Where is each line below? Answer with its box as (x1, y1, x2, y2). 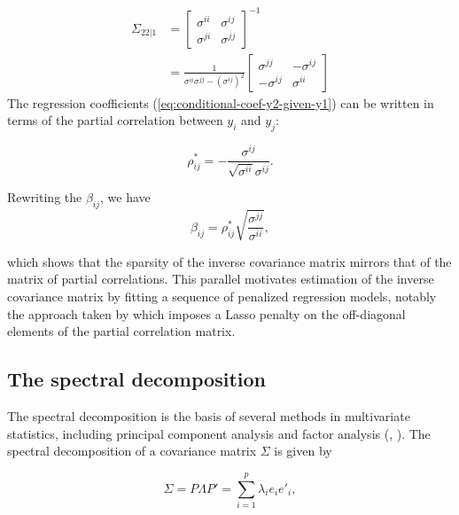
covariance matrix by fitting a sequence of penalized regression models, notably (7, 287, 437, 306)
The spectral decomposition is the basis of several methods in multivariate (7, 407, 410, 425)
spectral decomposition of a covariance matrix (7, 441, 257, 460)
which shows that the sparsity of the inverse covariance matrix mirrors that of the (7, 252, 452, 270)
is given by (274, 441, 332, 460)
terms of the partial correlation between (7, 111, 223, 129)
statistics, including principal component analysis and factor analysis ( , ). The (7, 424, 431, 442)
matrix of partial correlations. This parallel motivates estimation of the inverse (7, 269, 434, 288)
